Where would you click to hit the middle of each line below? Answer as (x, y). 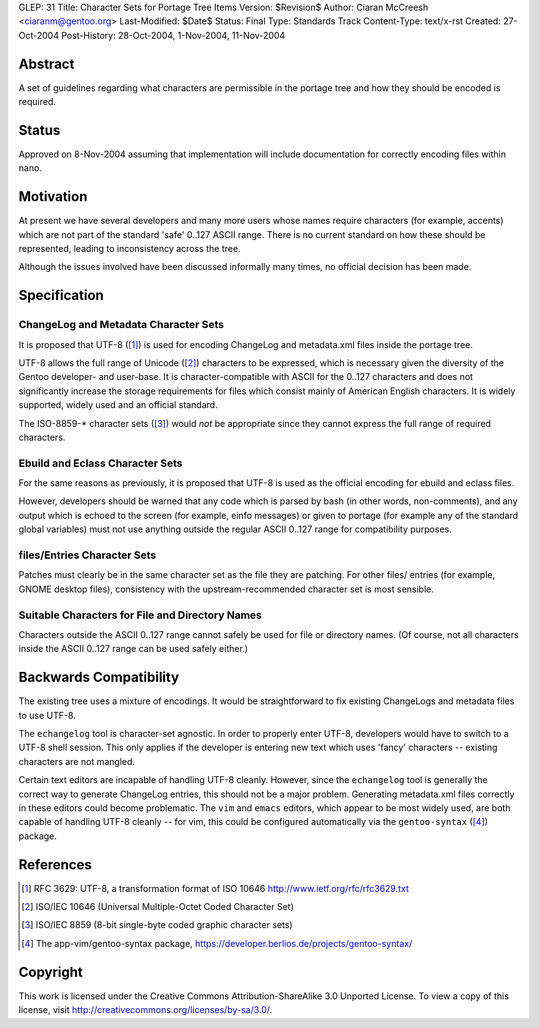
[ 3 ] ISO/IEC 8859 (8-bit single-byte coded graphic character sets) (157, 925)
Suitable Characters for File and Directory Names (140, 615)
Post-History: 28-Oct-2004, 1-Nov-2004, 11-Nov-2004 (173, 35)
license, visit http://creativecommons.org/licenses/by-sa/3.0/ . (145, 1010)
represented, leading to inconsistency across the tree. (129, 249)
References (55, 864)
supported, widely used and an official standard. (118, 405)
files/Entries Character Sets (87, 555)
